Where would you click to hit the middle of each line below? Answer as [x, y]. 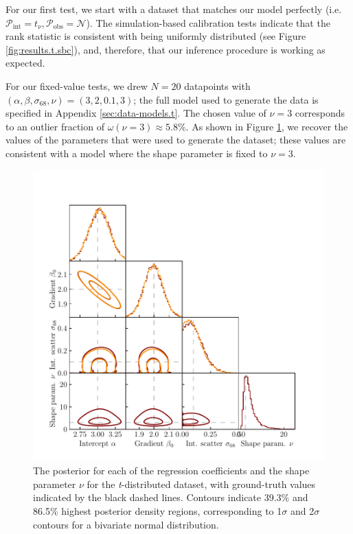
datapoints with [217, 85]
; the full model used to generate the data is [226, 99]
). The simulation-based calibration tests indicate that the [208, 22]
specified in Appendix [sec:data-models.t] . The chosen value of [136, 113]
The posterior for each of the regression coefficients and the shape [171, 471]
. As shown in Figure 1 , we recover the [267, 126]
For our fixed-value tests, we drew [77, 85]
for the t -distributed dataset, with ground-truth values [201, 484]
